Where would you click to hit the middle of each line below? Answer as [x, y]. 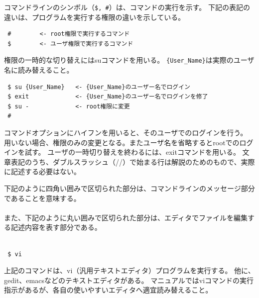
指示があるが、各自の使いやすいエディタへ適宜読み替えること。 [108, 290]
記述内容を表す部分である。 [56, 227]
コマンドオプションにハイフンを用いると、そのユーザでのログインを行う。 [126, 133]
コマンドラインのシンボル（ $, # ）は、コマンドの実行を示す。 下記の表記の [127, 7]
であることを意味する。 [42, 198]
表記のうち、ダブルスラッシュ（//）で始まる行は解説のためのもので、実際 [133, 161]
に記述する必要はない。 [42, 171]
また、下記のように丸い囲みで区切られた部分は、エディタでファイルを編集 [126, 217]
